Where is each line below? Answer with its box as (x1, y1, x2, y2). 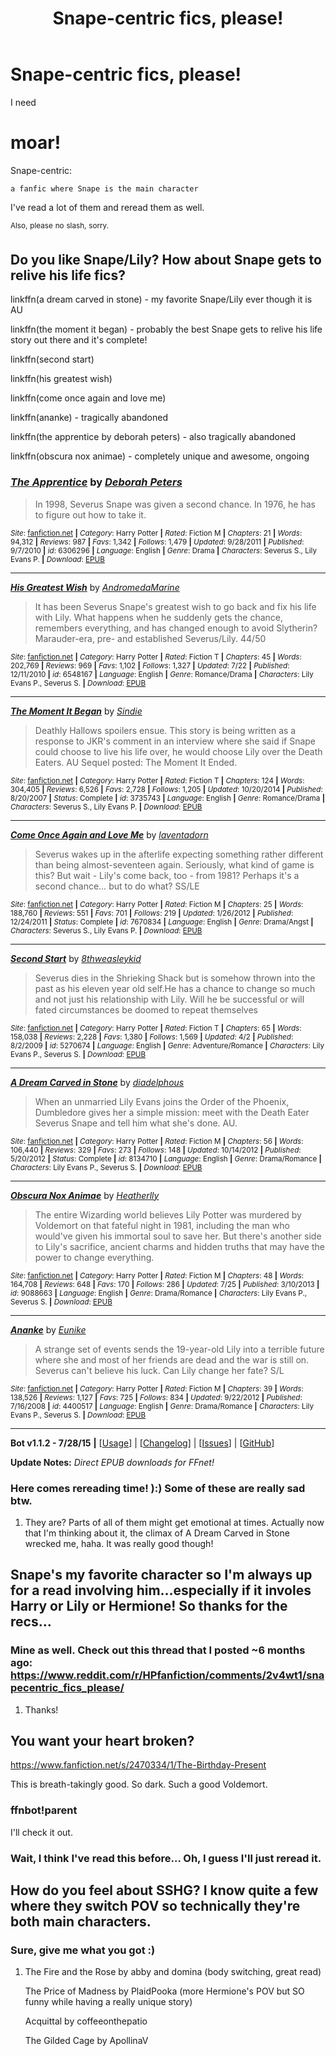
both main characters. (10, 1913, 152, 1931)
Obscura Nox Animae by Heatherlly (10, 1189, 160, 1201)
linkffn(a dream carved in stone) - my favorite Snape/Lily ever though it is (10, 293, 313, 306)
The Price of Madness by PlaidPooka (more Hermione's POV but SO (24, 1985, 305, 1997)
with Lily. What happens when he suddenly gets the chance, (34, 611, 284, 623)
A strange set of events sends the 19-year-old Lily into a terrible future (34, 1343, 325, 1355)
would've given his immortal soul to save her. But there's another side (34, 1230, 322, 1242)
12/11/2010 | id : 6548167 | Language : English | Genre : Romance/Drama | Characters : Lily (10, 669, 314, 679)
